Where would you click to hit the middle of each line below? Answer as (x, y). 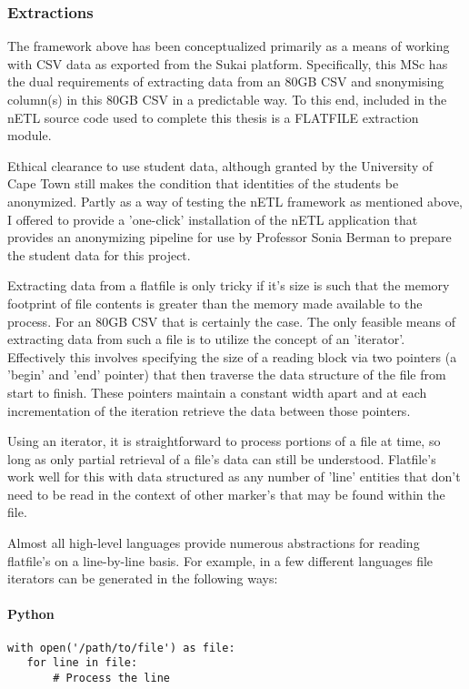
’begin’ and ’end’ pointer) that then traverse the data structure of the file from (227, 375)
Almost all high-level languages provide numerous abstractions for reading (214, 543)
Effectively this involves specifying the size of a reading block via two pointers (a (232, 356)
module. (30, 135)
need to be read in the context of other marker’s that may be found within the (226, 494)
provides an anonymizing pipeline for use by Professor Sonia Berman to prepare (230, 237)
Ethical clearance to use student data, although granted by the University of (220, 165)
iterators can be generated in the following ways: (143, 578)
